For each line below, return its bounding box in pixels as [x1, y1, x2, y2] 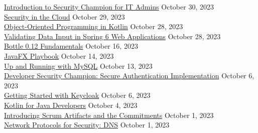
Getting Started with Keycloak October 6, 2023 [4, 90, 151, 100]
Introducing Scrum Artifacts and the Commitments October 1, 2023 [4, 109, 214, 120]
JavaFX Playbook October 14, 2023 [4, 50, 114, 61]
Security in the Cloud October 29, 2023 [4, 11, 125, 22]
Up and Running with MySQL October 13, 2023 [4, 60, 153, 71]
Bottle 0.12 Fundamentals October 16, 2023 [4, 41, 138, 51]
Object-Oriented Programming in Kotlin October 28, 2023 [4, 21, 183, 32]
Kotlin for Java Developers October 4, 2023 [4, 99, 138, 110]
